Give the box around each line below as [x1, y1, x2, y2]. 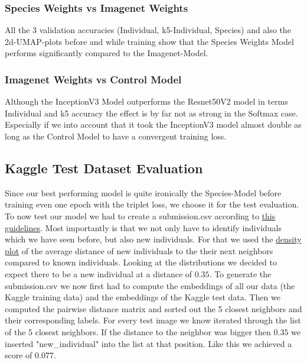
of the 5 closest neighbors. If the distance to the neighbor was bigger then [5, 325, 271, 338]
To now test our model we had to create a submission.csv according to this [5, 209, 276, 222]
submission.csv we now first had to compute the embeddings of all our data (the [5, 279, 295, 291]
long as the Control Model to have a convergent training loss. [5, 130, 227, 142]
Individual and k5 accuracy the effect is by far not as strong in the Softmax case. [5, 106, 298, 119]
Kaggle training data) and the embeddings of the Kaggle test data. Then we [5, 291, 280, 303]
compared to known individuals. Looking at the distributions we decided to [5, 256, 277, 268]
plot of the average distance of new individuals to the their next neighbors [5, 244, 273, 257]
